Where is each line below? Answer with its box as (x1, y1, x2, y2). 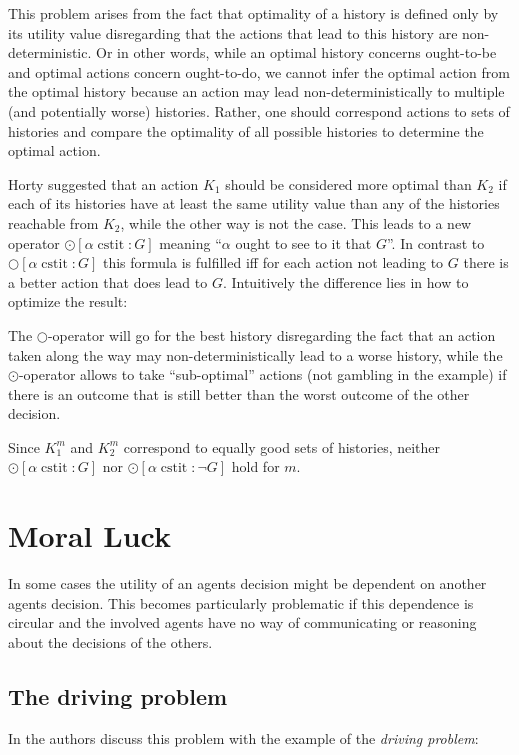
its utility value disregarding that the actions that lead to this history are (8, 22, 458, 43)
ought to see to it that (235, 232, 372, 253)
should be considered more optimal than (225, 173, 472, 194)
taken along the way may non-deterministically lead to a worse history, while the (8, 344, 503, 365)
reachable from (8, 212, 99, 233)
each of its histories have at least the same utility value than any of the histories (8, 193, 500, 214)
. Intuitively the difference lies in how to (222, 271, 469, 292)
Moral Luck (8, 515, 171, 556)
